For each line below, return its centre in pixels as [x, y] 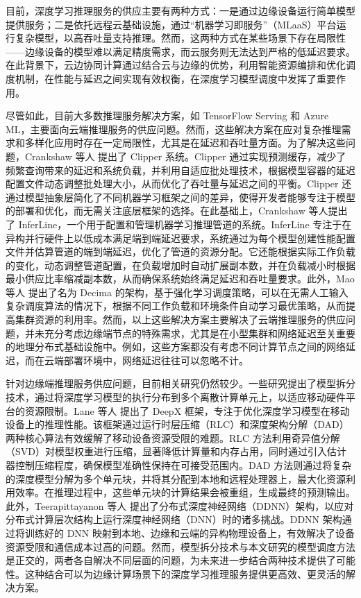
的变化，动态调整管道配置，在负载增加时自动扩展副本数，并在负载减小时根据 [180, 265]
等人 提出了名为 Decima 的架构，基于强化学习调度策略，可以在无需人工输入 [177, 292]
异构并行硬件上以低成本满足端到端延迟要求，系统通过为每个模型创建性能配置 [180, 238]
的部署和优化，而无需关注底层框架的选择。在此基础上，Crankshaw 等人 [167, 211]
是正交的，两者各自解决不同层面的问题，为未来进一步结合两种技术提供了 [171, 560]
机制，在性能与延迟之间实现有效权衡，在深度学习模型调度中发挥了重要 [175, 78]
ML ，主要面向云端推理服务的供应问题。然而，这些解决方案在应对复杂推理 [174, 129]
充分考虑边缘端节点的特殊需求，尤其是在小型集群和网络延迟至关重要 [200, 333]
